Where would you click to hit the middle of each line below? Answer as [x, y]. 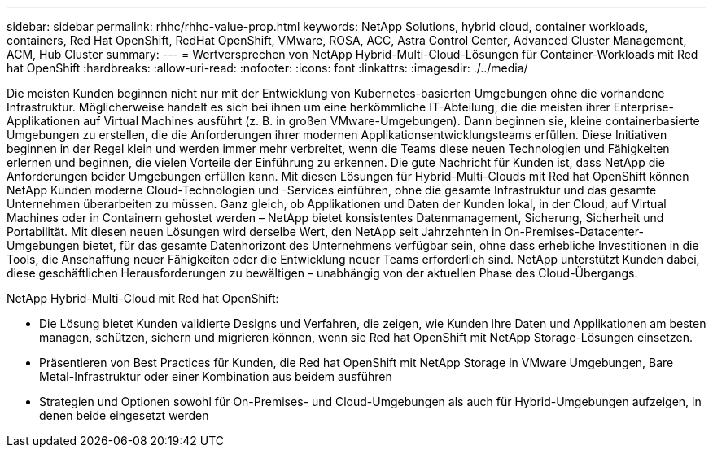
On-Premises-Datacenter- [574, 231]
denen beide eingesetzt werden [124, 415]
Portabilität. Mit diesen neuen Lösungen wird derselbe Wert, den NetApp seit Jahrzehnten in [254, 231]
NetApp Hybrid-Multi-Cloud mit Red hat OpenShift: [143, 298]
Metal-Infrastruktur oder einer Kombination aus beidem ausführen [216, 376]
